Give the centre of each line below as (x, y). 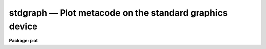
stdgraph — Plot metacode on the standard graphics (118, 13)
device (23, 26)
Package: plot (24, 41)
